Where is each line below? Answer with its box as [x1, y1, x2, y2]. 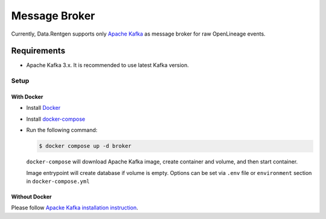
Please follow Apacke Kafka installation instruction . [11, 204, 138, 211]
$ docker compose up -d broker [39, 142, 132, 150]
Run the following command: [26, 127, 98, 134]
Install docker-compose [26, 115, 86, 122]
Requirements [11, 46, 66, 56]
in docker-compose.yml [26, 177, 90, 185]
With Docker [11, 94, 43, 101]
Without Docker [11, 193, 52, 200]
